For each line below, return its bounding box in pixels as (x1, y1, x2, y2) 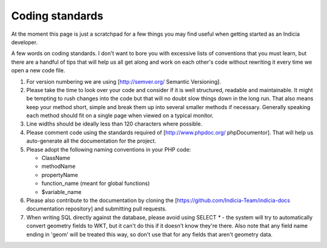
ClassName (41, 155, 71, 162)
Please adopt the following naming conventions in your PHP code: (26, 146, 191, 153)
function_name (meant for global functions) (41, 179, 150, 187)
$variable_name (41, 188, 82, 195)
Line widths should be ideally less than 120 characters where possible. (26, 120, 203, 127)
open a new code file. (11, 67, 65, 74)
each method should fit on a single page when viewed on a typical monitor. (26, 112, 214, 119)
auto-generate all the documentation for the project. (26, 137, 157, 145)
